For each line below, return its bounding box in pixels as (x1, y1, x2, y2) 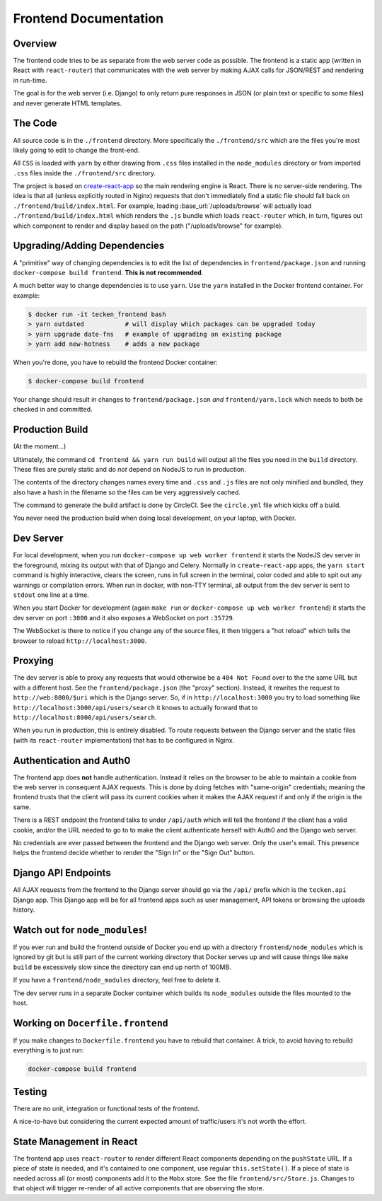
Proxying (13, 655, 54, 667)
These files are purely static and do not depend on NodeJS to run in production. (13, 465, 247, 473)
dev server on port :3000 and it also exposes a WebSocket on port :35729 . (13, 613, 235, 622)
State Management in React (13, 1135, 138, 1147)
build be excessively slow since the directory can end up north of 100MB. (13, 963, 231, 971)
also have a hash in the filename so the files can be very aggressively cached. (13, 488, 241, 497)
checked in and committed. (13, 405, 93, 414)
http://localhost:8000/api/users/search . (13, 713, 157, 721)
